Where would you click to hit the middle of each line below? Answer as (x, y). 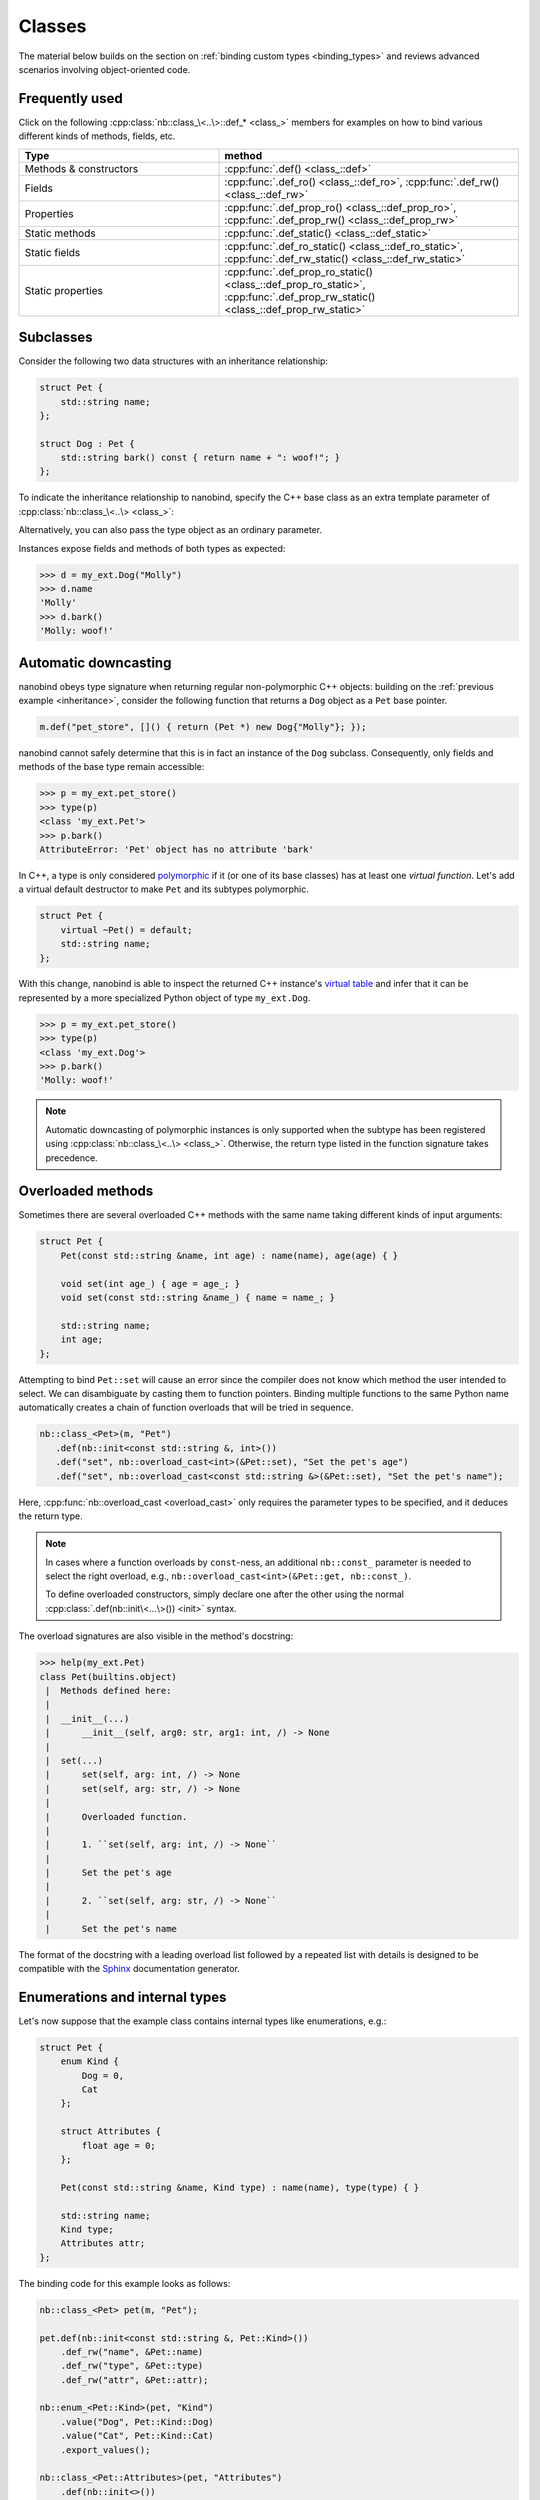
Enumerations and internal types (122, 1996)
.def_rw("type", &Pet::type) (132, 2366)
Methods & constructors (81, 168)
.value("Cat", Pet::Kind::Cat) (137, 2436)
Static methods (60, 233)
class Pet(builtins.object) (108, 1676)
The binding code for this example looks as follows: (124, 2283)
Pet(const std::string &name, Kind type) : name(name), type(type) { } (240, 2187)
